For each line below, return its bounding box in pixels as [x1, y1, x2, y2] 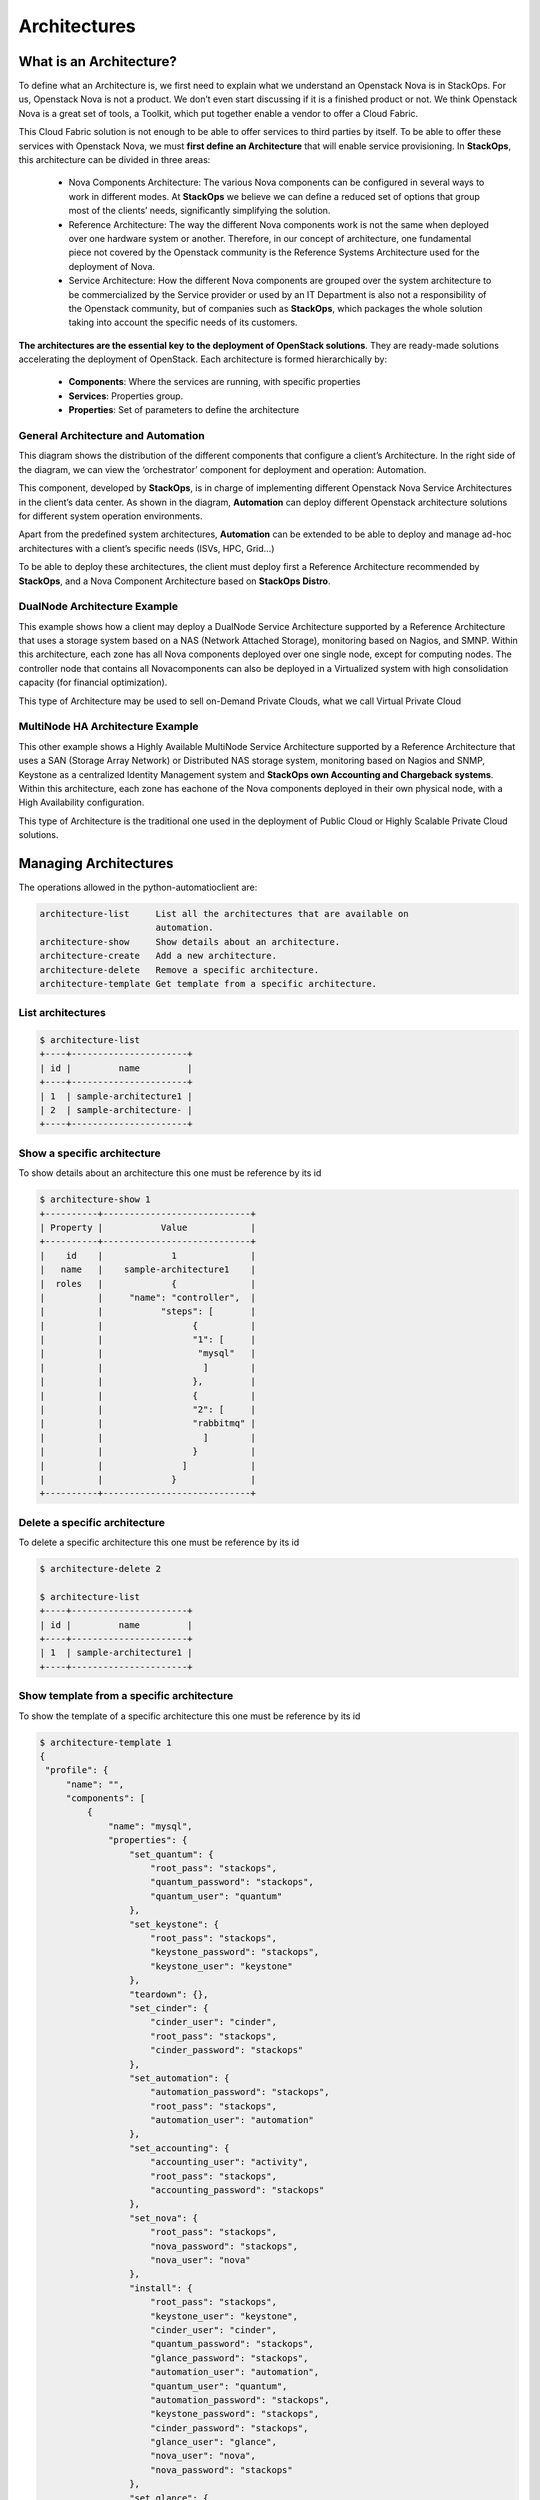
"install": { [128, 2282, 194, 2294]
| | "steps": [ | [39, 1306, 257, 1317]
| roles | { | [39, 1278, 257, 1289]
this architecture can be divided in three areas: [18, 154, 211, 166]
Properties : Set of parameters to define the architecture [68, 404, 300, 416]
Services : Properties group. [68, 390, 184, 402]
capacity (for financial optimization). [18, 676, 168, 689]
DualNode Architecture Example [18, 600, 179, 614]
